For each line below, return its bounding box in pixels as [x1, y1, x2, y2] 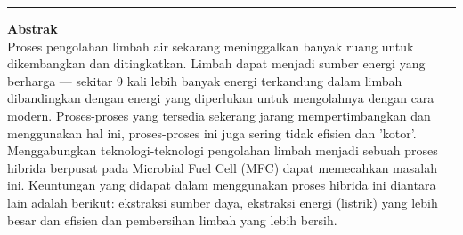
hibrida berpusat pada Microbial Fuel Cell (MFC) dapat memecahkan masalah [7, 158, 437, 176]
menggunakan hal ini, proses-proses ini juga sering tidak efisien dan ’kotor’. [7, 123, 417, 142]
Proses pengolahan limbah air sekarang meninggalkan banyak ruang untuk [7, 36, 414, 55]
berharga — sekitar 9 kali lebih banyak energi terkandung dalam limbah [7, 71, 402, 90]
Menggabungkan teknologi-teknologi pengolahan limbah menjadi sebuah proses [7, 141, 438, 160]
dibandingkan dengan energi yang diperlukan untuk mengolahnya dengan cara [7, 89, 435, 107]
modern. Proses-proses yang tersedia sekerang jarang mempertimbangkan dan [7, 106, 431, 124]
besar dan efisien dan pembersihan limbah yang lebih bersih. [7, 210, 337, 229]
